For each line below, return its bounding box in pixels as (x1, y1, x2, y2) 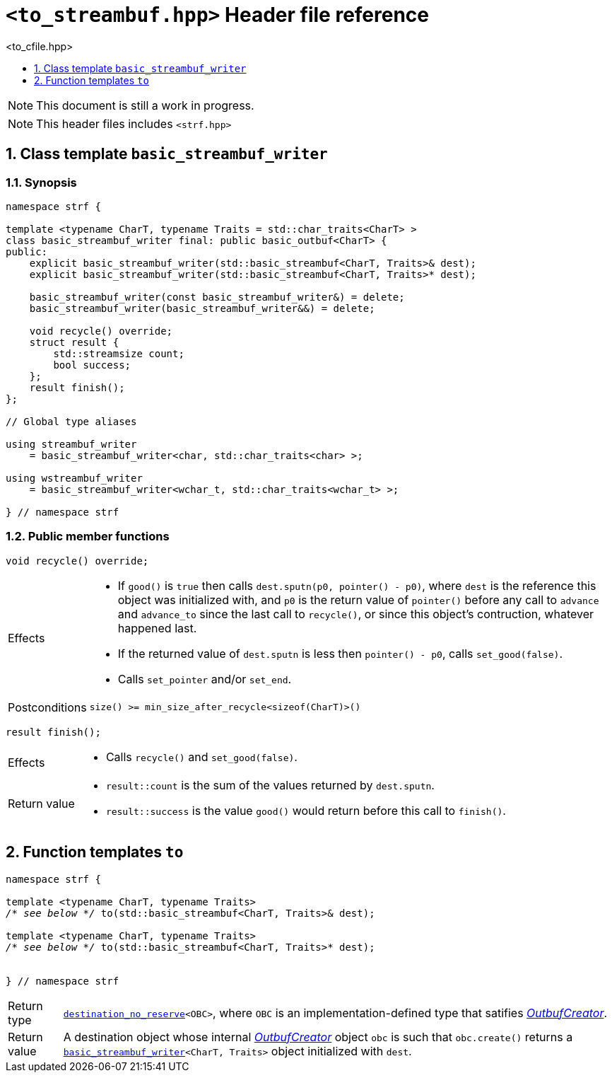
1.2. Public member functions (6, 529, 170, 544)
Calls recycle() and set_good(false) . (105, 749, 298, 764)
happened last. (117, 620, 197, 635)
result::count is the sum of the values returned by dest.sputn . (105, 777, 435, 792)
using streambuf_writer (6, 438, 137, 450)
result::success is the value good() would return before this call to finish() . (105, 803, 506, 818)
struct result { (29, 336, 119, 348)
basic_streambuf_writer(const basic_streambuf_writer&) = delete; (29, 291, 405, 303)
